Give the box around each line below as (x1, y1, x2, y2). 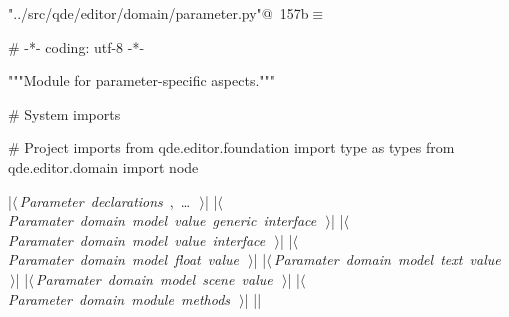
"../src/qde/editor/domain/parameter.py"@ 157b (8, 3, 309, 23)
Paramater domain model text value (274, 249, 501, 270)
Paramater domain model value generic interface (8, 210, 317, 231)
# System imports (8, 103, 121, 124)
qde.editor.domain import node (8, 156, 199, 177)
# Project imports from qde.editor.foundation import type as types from (8, 137, 455, 158)
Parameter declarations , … (19, 190, 191, 211)
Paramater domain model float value (8, 249, 239, 270)
